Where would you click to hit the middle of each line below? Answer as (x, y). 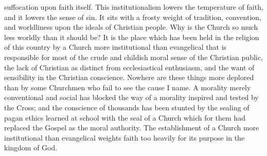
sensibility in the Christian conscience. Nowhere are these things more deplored (129, 77)
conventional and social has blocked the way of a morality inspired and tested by (131, 97)
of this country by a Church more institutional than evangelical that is (115, 47)
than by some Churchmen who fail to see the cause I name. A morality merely (128, 87)
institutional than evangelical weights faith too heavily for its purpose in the (124, 137)
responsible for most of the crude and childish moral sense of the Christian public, (133, 57)
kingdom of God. (31, 148)
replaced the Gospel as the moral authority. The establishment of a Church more (132, 128)
